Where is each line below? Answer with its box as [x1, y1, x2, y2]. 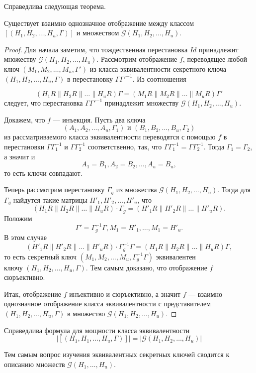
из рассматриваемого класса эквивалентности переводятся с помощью [4, 131, 216, 142]
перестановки [4, 141, 45, 151]
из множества [116, 184, 157, 195]
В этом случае [4, 232, 47, 243]
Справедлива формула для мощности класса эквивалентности [4, 325, 190, 335]
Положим [4, 213, 32, 223]
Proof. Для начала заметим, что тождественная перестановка [4, 44, 188, 54]
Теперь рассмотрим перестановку [4, 184, 105, 195]
